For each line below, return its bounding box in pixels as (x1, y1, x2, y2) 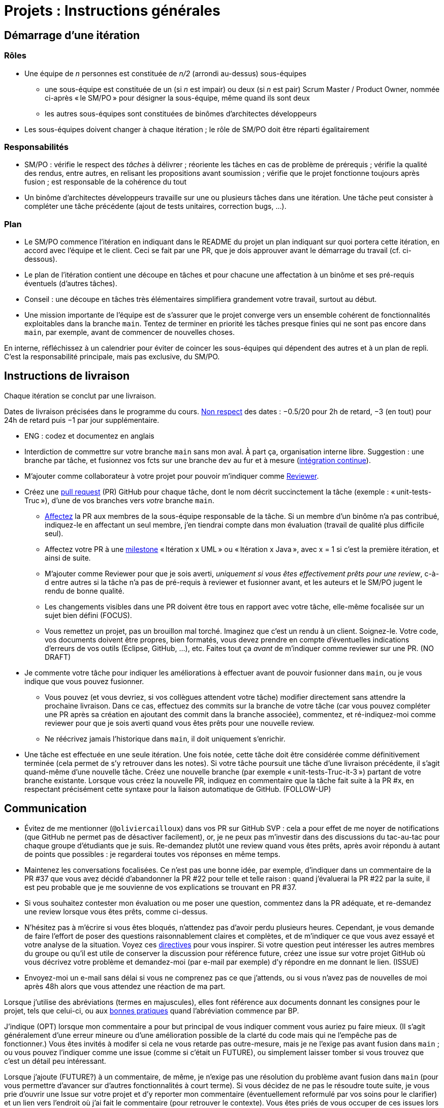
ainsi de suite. (45, 553, 91, 562)
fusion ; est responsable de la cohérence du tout (24, 177, 186, 187)
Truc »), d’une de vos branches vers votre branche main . (24, 496, 214, 505)
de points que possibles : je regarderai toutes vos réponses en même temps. (24, 849, 280, 858)
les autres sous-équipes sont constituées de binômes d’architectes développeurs (45, 109, 317, 118)
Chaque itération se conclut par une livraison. (4, 391, 156, 400)
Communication (4, 802, 87, 815)
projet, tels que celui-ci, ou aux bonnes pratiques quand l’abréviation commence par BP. (4, 1006, 299, 1015)
